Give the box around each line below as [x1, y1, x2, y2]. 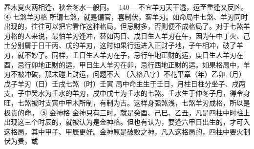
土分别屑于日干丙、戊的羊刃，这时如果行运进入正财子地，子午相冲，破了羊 [4, 40, 243, 50]
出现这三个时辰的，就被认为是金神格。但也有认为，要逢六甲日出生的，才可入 [4, 117, 250, 127]
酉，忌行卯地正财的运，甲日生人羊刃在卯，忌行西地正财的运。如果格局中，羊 [4, 59, 250, 69]
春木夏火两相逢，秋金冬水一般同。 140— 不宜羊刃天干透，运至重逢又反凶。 [4, 2, 248, 12]
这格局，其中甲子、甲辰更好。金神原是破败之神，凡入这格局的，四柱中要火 [4, 126, 243, 136]
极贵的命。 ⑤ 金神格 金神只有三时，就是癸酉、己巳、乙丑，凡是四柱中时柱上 [4, 107, 250, 117]
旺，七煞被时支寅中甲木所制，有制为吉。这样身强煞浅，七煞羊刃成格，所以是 [4, 97, 250, 107]
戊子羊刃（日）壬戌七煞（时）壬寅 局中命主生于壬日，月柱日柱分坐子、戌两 [4, 78, 246, 88]
